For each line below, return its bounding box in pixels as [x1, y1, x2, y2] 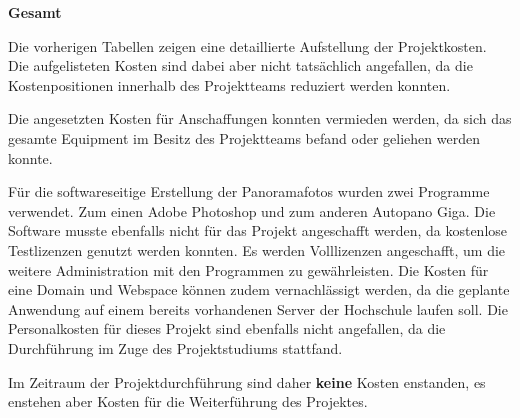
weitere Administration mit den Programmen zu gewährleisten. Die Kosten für [8, 259, 489, 280]
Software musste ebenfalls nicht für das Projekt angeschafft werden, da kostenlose [8, 220, 508, 241]
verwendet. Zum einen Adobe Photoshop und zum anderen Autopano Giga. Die [8, 200, 496, 221]
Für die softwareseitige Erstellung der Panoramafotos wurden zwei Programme [8, 181, 490, 202]
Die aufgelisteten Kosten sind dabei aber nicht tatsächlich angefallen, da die [8, 55, 473, 76]
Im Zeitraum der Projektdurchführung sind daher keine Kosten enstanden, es [8, 371, 486, 392]
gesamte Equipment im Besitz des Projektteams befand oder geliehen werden [8, 127, 480, 148]
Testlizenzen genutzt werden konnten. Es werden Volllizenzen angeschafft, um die [8, 239, 506, 260]
